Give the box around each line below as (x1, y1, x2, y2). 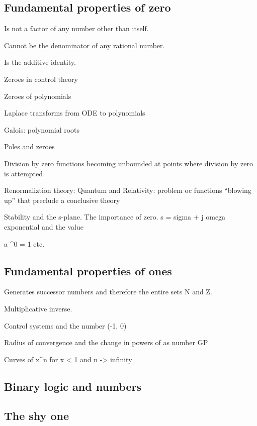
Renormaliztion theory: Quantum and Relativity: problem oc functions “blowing (4, 185, 251, 195)
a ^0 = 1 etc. (4, 238, 45, 249)
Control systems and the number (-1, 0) (4, 320, 127, 331)
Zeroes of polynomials (4, 90, 71, 101)
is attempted (4, 168, 43, 178)
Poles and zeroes (4, 141, 55, 152)
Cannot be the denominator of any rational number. (4, 40, 165, 50)
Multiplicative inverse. (4, 303, 72, 313)
